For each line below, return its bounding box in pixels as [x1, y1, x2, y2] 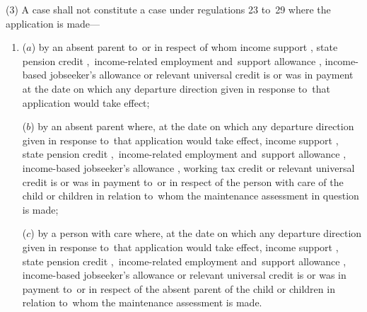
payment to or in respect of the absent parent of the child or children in [22, 281, 335, 296]
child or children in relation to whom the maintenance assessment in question [22, 188, 359, 203]
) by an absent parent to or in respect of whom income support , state [31, 40, 338, 54]
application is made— [6, 16, 100, 30]
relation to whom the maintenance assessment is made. [22, 295, 262, 310]
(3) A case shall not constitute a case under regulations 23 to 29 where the [6, 2, 331, 16]
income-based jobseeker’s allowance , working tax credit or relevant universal [22, 160, 355, 175]
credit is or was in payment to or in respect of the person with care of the [22, 174, 344, 189]
